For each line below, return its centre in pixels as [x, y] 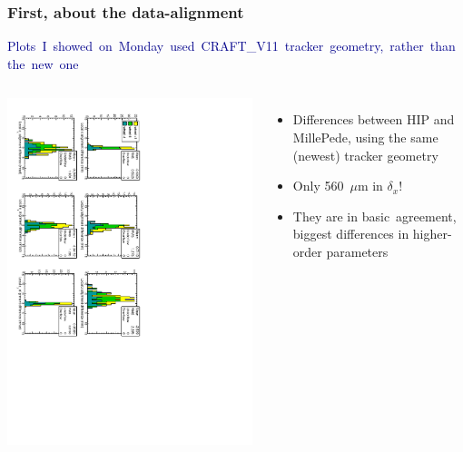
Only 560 [318, 186]
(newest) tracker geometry [365, 155]
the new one [43, 63]
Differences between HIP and [374, 119]
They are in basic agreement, [374, 216]
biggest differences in [351, 234]
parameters [357, 251]
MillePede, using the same [365, 137]
